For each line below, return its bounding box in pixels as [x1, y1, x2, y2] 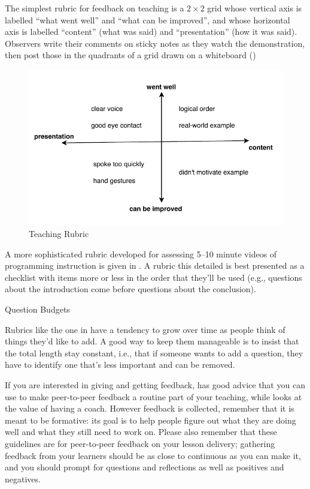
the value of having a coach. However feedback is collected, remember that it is [5, 402, 294, 415]
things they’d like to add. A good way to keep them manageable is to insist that [5, 335, 299, 347]
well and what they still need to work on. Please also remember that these [5, 425, 277, 438]
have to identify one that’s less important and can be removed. [5, 358, 235, 371]
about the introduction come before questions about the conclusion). [5, 283, 256, 295]
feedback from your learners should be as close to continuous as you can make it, [5, 449, 301, 461]
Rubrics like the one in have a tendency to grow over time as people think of [5, 323, 285, 335]
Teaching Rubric [29, 227, 89, 240]
